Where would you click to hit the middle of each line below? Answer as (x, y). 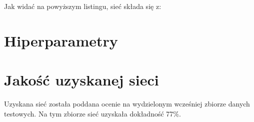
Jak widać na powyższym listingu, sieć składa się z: (83, 6)
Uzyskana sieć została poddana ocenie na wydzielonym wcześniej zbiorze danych (127, 104)
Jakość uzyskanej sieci (81, 80)
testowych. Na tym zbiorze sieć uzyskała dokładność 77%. (92, 113)
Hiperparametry (61, 40)
